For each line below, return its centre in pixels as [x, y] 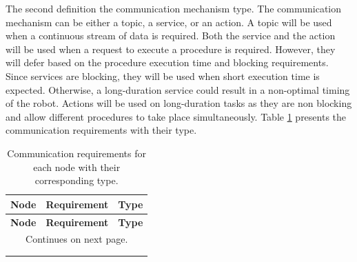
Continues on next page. [77, 239]
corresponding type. [76, 180]
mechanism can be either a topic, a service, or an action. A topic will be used [169, 22]
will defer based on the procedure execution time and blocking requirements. [167, 62]
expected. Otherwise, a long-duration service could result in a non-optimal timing [178, 89]
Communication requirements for [77, 153]
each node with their [77, 167]
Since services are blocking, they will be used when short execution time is [163, 75]
